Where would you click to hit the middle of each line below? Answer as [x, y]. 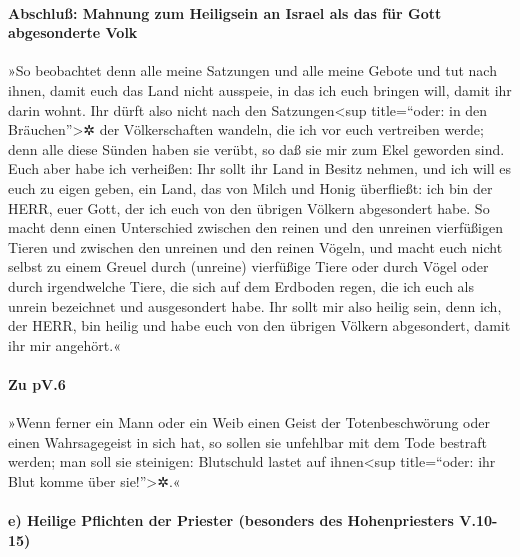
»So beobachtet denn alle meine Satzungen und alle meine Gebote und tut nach [252, 70]
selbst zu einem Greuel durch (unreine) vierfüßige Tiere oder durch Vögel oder [248, 266]
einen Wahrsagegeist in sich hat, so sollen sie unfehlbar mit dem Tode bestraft [247, 441]
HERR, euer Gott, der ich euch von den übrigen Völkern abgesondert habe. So [249, 207]
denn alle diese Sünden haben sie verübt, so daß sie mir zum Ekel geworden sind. [256, 148]
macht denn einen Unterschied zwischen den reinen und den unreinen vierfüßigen [255, 227]
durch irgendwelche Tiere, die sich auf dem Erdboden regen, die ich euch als [241, 285]
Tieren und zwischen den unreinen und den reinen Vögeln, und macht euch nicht [255, 246]
